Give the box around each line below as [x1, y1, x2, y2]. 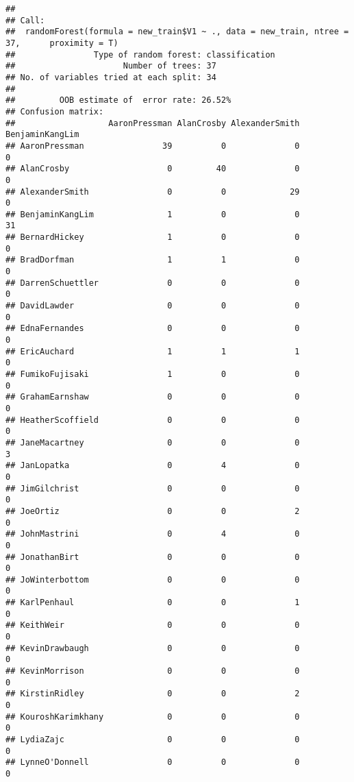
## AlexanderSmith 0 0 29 [5, 186, 300, 197]
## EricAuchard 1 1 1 [5, 346, 300, 356]
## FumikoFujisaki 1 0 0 [5, 369, 300, 379]
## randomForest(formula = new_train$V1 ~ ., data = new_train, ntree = [5, 27, 349, 37]
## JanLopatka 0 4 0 [5, 461, 300, 471]
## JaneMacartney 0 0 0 [5, 437, 300, 448]
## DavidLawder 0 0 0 [5, 301, 300, 311]
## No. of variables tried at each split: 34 [5, 72, 216, 82]
